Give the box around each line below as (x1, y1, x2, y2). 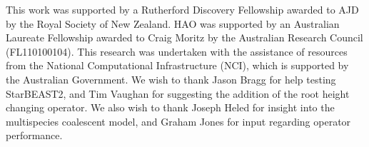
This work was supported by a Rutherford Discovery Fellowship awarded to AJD (6, 2, 359, 16)
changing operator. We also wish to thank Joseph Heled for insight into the (6, 100, 335, 115)
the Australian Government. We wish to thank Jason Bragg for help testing (6, 71, 336, 86)
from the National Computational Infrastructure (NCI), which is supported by (6, 58, 349, 73)
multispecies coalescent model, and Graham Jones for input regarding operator (6, 113, 351, 128)
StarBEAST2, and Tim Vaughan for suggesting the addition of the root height (6, 86, 350, 101)
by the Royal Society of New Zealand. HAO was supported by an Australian (6, 16, 340, 31)
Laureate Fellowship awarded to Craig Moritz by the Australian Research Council (6, 30, 363, 45)
